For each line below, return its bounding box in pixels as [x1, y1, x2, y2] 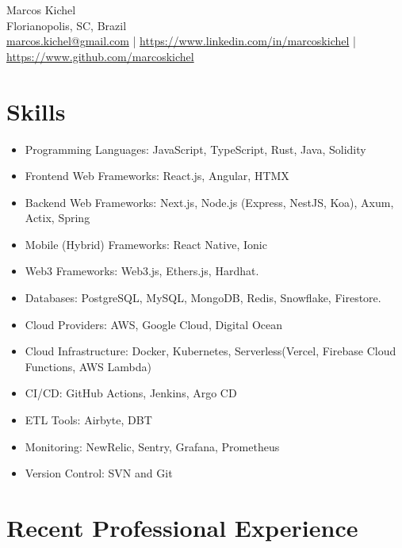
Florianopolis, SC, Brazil [6, 17, 127, 33]
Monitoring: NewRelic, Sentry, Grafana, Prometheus [25, 438, 280, 454]
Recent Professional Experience [6, 512, 358, 543]
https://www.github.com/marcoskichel [6, 48, 194, 64]
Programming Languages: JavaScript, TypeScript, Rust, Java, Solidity [25, 140, 366, 157]
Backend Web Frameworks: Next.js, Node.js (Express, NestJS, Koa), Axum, [25, 194, 394, 210]
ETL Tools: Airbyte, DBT [25, 412, 152, 428]
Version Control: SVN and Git [25, 465, 173, 481]
